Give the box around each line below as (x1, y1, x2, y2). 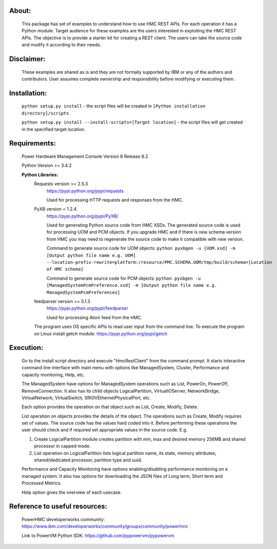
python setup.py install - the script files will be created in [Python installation (21, 103, 206, 109)
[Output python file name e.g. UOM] (46, 252, 136, 258)
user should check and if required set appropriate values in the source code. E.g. (21, 427, 187, 433)
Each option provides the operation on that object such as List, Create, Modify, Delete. (21, 404, 198, 410)
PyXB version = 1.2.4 (34, 206, 77, 212)
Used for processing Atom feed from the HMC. (46, 314, 143, 321)
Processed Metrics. (21, 480, 62, 486)
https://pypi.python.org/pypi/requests (46, 188, 124, 194)
